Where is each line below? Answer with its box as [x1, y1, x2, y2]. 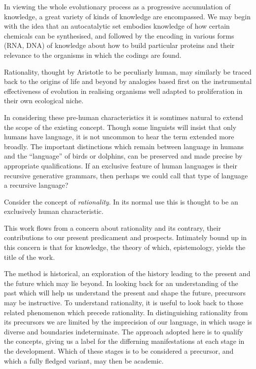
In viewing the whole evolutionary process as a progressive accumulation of [4, 1, 231, 11]
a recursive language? [4, 180, 69, 190]
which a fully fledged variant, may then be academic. [4, 355, 164, 366]
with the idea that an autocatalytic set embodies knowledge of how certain [4, 21, 230, 31]
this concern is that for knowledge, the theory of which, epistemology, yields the [4, 242, 246, 252]
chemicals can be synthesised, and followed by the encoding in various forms [4, 30, 234, 41]
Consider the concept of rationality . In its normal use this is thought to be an [4, 196, 238, 206]
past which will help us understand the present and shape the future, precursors [4, 287, 246, 298]
